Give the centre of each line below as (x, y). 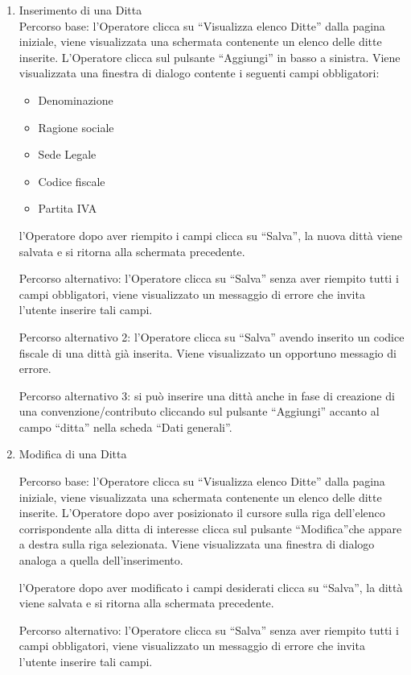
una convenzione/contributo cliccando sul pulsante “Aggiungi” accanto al (199, 411)
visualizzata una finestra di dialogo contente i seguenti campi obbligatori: (199, 73)
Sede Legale (67, 154)
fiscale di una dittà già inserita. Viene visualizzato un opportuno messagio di (208, 352)
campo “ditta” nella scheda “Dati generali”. (125, 427)
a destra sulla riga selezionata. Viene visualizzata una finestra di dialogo (197, 544)
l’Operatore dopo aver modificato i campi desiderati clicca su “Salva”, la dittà (211, 587)
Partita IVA (68, 208)
